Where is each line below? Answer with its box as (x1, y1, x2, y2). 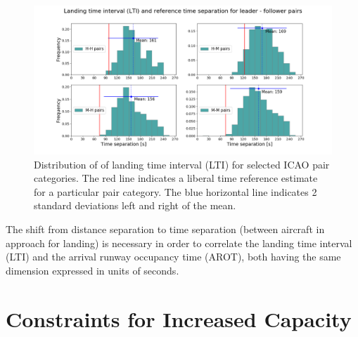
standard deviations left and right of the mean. (34, 198, 236, 213)
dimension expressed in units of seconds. (6, 263, 179, 277)
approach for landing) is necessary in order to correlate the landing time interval (6, 235, 352, 250)
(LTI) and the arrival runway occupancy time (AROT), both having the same (6, 249, 341, 264)
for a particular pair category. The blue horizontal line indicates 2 (34, 184, 317, 199)
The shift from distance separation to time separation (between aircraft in (6, 221, 325, 236)
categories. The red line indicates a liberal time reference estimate (34, 171, 318, 185)
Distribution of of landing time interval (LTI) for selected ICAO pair (34, 157, 330, 171)
